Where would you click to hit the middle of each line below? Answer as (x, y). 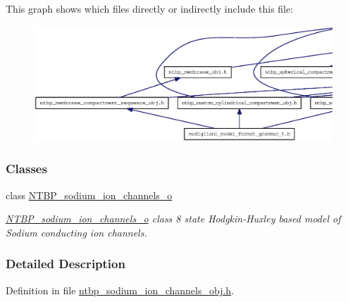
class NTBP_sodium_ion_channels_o (89, 195)
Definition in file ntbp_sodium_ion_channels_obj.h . (120, 290)
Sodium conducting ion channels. (76, 232)
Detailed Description (66, 264)
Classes (26, 169)
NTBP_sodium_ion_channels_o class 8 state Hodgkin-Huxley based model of (173, 219)
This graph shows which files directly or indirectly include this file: (150, 8)
